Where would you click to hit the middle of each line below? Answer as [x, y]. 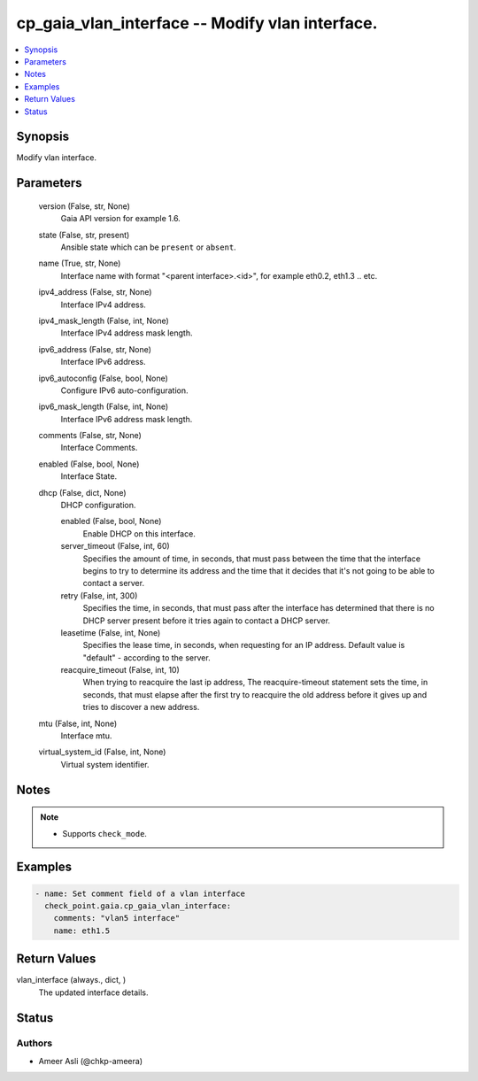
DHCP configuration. [98, 506]
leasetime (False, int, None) [111, 632]
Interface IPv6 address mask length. [127, 419]
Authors [35, 1043]
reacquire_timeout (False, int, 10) [120, 670]
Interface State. [89, 476]
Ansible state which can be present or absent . [148, 247]
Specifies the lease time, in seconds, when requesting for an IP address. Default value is [244, 645]
